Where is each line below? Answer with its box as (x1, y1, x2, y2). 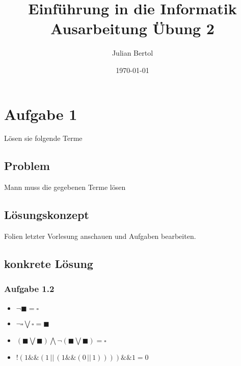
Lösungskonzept (4, 207, 89, 223)
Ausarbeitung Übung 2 (50, 18, 215, 39)
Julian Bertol (112, 47, 153, 58)
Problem (4, 158, 50, 174)
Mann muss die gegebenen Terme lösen (4, 182, 126, 192)
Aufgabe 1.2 (4, 282, 55, 295)
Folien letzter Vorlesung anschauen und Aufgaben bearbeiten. (4, 231, 196, 241)
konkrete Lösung (4, 256, 93, 272)
